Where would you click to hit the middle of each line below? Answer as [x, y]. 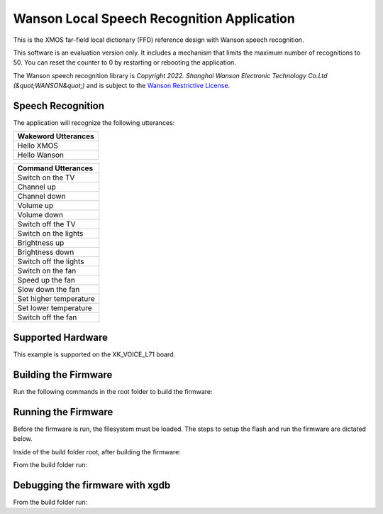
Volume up [35, 206]
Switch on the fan [47, 271]
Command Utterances [55, 168]
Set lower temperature [55, 308]
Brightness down [46, 252]
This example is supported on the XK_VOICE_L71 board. [94, 354]
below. [23, 439]
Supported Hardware [61, 337]
